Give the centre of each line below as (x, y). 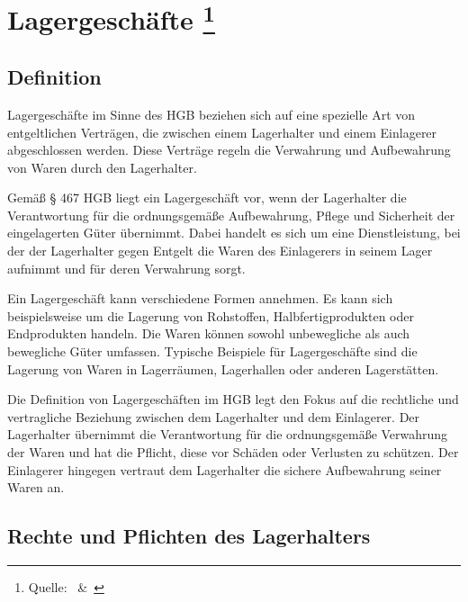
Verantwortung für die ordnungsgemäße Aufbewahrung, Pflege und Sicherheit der (231, 215)
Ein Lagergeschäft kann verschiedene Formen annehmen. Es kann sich (200, 298)
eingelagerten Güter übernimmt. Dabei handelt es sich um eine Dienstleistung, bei (234, 233)
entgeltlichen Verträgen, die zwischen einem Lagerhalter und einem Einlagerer (222, 132)
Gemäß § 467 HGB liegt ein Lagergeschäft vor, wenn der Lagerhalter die (207, 198)
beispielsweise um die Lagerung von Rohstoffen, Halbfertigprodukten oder (211, 315)
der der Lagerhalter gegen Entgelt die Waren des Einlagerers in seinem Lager (220, 251)
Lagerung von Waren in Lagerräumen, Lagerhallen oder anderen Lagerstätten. (223, 368)
